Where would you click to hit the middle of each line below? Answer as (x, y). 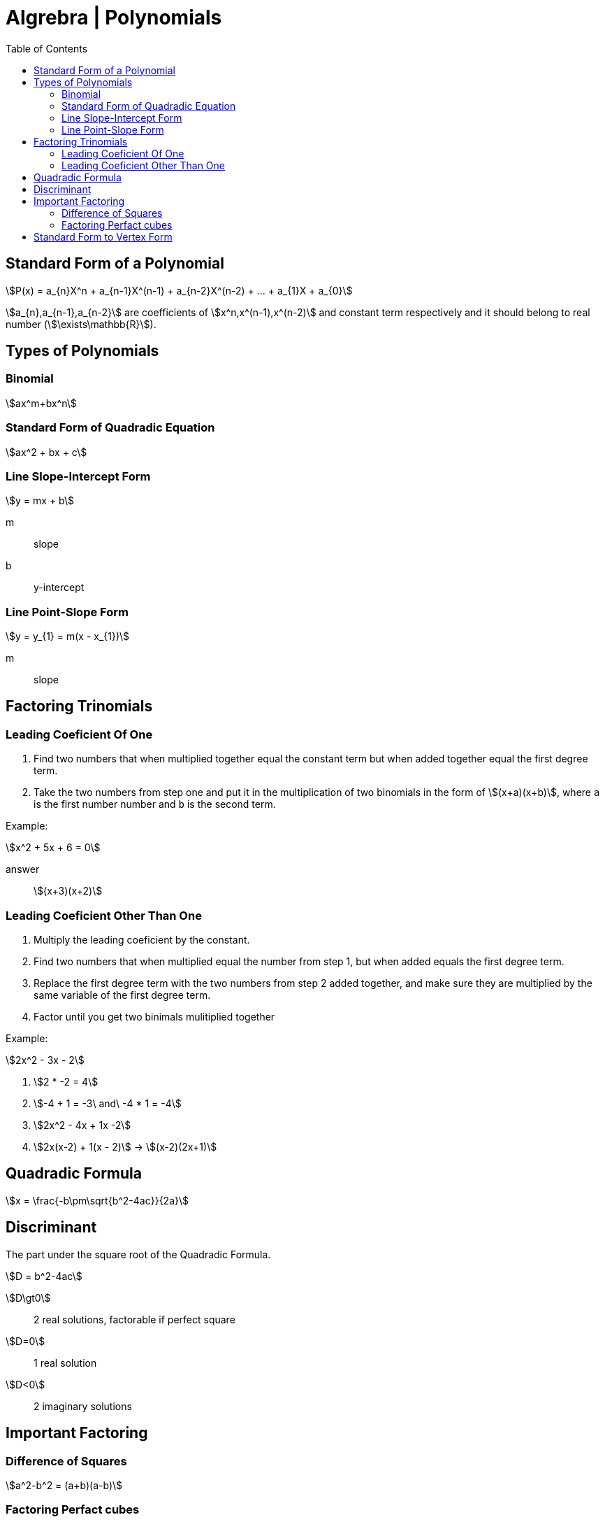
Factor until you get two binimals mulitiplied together (154, 1017)
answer (23, 869)
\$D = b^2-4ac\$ (44, 1276)
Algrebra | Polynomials (114, 17)
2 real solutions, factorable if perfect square (134, 1319)
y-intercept (59, 588)
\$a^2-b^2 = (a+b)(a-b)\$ (64, 1485)
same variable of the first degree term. (122, 995)
